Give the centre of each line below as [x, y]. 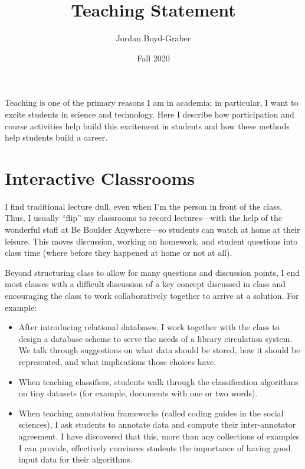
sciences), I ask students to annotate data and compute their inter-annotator [157, 424]
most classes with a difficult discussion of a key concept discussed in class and [145, 284]
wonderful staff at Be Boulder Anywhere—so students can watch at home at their [152, 229]
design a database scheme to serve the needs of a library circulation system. [155, 338]
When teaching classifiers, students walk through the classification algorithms [158, 381]
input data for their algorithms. [76, 459]
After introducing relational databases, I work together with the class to [149, 327]
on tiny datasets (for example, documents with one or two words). [138, 393]
